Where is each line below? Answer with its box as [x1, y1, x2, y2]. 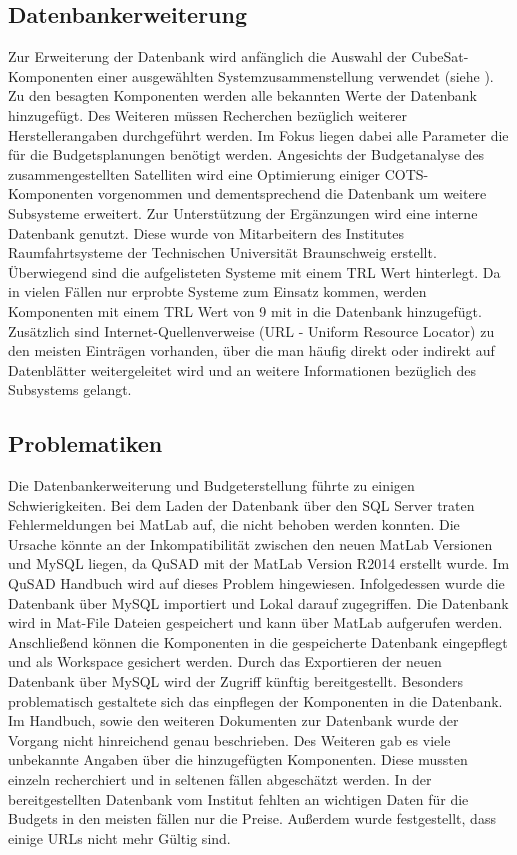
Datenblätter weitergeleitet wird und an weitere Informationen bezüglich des [8, 359, 476, 380]
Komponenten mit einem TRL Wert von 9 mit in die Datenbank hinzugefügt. [8, 300, 482, 321]
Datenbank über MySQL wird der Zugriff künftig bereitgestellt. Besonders [8, 671, 463, 692]
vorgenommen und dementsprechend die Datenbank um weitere [97, 183, 487, 204]
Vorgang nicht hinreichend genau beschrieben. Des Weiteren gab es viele [8, 729, 451, 750]
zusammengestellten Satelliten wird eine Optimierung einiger [8, 163, 381, 184]
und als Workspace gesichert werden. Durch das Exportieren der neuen [8, 651, 442, 672]
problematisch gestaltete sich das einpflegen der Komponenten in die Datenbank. [8, 690, 503, 711]
